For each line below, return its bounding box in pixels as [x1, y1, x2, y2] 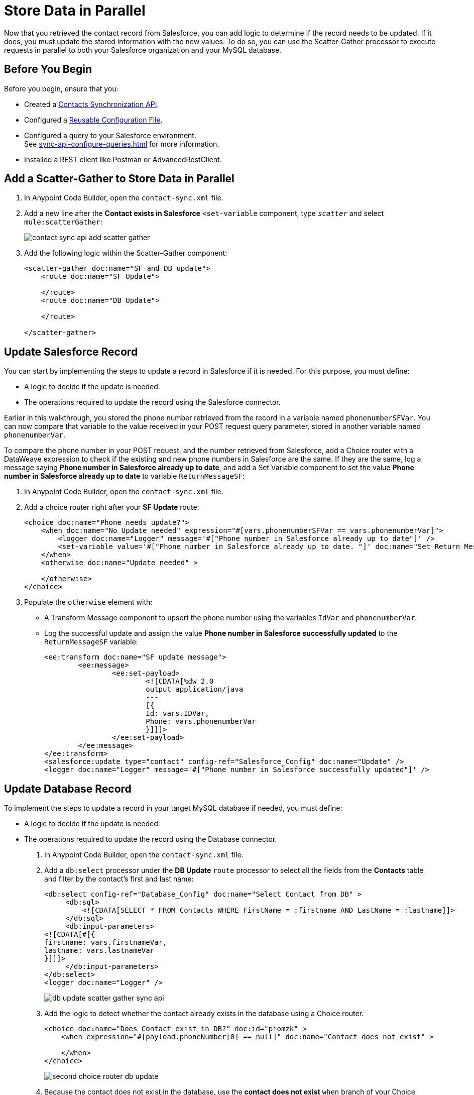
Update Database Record [4, 782, 132, 795]
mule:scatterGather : [24, 217, 102, 227]
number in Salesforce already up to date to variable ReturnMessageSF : [4, 472, 245, 481]
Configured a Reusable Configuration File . [24, 115, 163, 124]
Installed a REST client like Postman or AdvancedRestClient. [24, 155, 222, 164]
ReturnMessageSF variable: [44, 637, 138, 646]
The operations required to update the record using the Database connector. [24, 835, 277, 844]
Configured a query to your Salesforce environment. [24, 131, 196, 140]
